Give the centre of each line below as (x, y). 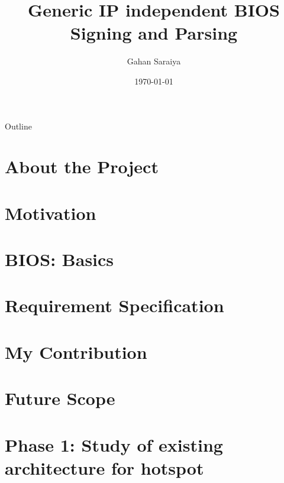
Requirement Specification (114, 305)
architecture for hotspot (104, 467)
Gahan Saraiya (154, 61)
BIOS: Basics (59, 259)
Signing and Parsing (154, 33)
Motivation (51, 213)
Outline (18, 126)
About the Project (82, 166)
